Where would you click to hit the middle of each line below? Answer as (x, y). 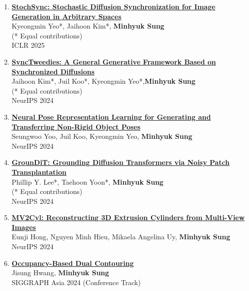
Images (24, 227)
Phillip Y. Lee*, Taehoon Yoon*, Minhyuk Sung (88, 181)
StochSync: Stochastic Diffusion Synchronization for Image (113, 6)
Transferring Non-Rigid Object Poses (76, 126)
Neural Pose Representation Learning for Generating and (111, 116)
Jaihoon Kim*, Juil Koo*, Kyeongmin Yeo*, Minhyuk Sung (104, 81)
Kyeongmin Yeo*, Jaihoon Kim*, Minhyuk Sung (88, 26)
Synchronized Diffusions (53, 71)
